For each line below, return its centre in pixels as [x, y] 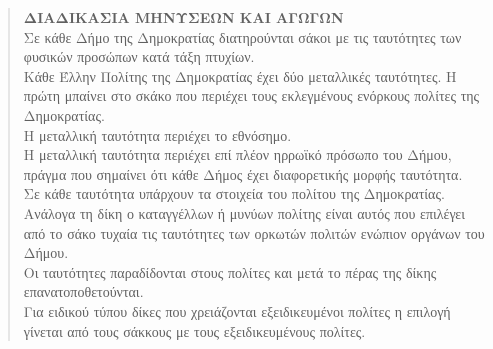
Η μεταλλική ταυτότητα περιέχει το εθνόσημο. [157, 134]
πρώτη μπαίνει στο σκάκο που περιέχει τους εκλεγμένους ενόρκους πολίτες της [251, 95]
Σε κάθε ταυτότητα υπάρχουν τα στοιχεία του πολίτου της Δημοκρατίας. [234, 193]
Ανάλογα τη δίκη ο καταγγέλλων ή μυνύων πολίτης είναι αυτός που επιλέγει [244, 212]
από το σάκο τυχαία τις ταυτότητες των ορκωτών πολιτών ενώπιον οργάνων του [254, 232]
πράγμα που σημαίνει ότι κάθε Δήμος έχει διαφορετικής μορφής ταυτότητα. [243, 173]
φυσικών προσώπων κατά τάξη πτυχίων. [139, 56]
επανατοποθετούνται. [83, 291]
